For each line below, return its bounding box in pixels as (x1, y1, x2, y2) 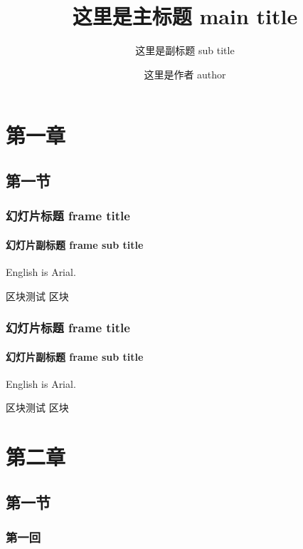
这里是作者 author (144, 66, 226, 81)
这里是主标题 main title (72, 1, 298, 31)
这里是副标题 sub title (135, 43, 235, 58)
